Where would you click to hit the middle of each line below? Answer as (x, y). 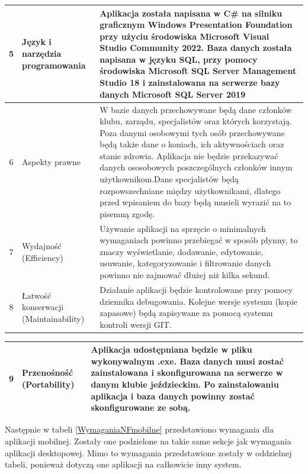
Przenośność (48, 373)
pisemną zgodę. (127, 213)
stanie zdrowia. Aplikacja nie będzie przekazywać (189, 155)
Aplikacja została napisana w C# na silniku (191, 13)
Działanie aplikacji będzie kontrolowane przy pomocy (196, 289)
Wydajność (42, 246)
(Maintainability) (53, 318)
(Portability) (48, 384)
